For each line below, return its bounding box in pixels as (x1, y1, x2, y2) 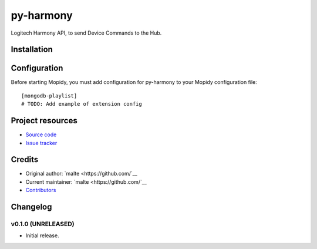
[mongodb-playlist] (21, 92, 77, 99)
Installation (11, 45, 53, 55)
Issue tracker (25, 139, 58, 146)
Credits (11, 154, 39, 164)
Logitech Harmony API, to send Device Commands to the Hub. (11, 29, 162, 36)
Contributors (25, 187, 56, 194)
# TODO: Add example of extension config (21, 100, 142, 107)
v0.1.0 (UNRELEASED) (11, 220, 75, 228)
